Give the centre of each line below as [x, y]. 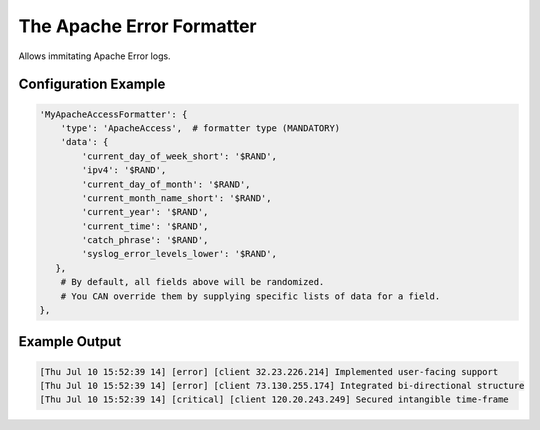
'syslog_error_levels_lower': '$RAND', [179, 254]
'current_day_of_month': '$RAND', [166, 184]
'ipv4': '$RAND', [124, 170]
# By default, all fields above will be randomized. [192, 282]
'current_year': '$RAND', [145, 212]
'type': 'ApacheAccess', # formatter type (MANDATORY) [200, 128]
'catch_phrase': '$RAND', [145, 240]
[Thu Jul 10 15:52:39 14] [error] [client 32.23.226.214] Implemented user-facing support [269, 371]
